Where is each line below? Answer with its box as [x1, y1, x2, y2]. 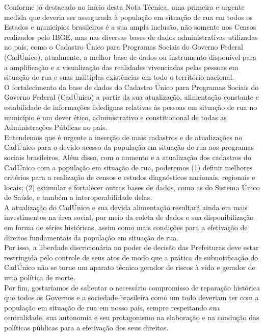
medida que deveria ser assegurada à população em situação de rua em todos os [4, 11, 253, 22]
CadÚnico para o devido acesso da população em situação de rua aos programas [4, 142, 254, 152]
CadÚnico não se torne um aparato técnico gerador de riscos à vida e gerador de [4, 262, 255, 273]
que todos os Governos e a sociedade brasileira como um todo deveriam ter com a [4, 292, 259, 303]
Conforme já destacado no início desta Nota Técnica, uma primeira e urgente [4, 2, 245, 12]
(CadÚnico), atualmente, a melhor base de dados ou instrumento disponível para [4, 51, 257, 62]
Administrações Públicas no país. [4, 122, 108, 132]
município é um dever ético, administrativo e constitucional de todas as [4, 111, 227, 122]
